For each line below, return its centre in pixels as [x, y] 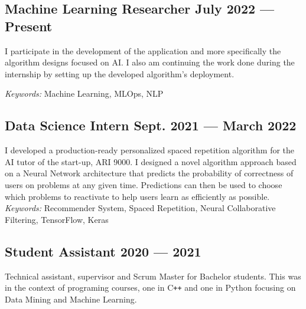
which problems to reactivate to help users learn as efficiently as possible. [137, 196]
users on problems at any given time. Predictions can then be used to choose [144, 184]
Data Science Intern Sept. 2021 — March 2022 [151, 125]
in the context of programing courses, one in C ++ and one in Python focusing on [150, 287]
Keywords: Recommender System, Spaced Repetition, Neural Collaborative [140, 208]
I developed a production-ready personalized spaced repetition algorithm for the [150, 150]
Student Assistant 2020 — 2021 [103, 251]
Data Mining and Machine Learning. [71, 299]
